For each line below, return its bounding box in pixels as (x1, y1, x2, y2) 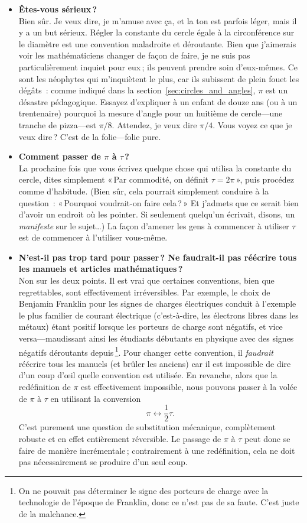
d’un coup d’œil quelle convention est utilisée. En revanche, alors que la (18, 369, 277, 381)
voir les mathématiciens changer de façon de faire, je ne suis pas (18, 49, 250, 61)
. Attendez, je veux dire (112, 118, 197, 131)
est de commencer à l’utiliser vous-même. (18, 231, 168, 243)
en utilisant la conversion (50, 392, 141, 404)
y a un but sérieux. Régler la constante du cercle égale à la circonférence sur (18, 26, 295, 38)
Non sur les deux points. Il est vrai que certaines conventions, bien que (18, 274, 275, 287)
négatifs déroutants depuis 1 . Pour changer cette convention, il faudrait (18, 344, 273, 358)
